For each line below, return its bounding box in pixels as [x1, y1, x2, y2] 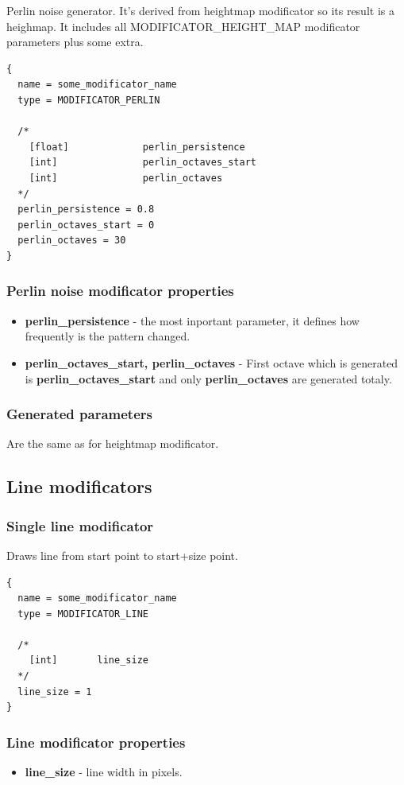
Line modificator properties [6, 732, 186, 752]
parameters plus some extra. [6, 33, 144, 50]
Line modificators [6, 474, 152, 499]
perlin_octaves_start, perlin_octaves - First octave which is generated [25, 354, 398, 371]
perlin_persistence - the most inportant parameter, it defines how [25, 312, 360, 328]
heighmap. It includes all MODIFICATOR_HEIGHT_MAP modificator [6, 17, 360, 34]
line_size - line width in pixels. [25, 764, 183, 780]
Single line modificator [6, 515, 154, 535]
